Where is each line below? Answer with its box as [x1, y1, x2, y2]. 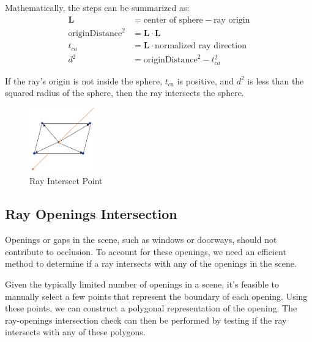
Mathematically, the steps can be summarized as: [5, 1, 190, 13]
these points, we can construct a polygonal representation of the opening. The [5, 302, 297, 314]
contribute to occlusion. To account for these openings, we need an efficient [5, 245, 286, 258]
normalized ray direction [155, 42, 247, 51]
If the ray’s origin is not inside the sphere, [5, 74, 163, 87]
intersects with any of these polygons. [5, 325, 146, 338]
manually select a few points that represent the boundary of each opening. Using [5, 289, 308, 302]
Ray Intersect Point [29, 174, 103, 187]
